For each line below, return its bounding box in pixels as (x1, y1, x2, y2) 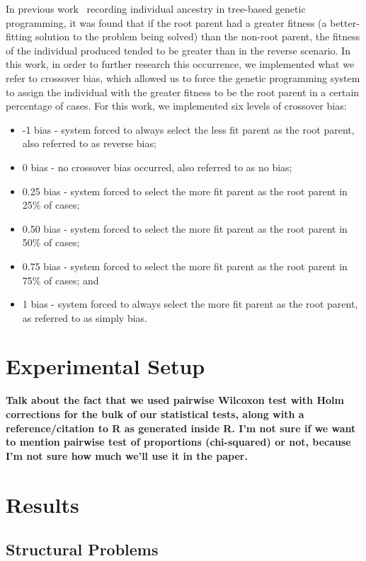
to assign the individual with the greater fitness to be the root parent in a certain (6, 84, 360, 99)
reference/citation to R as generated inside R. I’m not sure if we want (6, 420, 356, 435)
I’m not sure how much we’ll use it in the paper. (6, 448, 248, 463)
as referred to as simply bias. (22, 310, 147, 325)
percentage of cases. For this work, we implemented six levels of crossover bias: (6, 98, 347, 113)
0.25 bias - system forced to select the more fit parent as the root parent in (22, 183, 348, 198)
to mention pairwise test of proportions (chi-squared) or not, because (6, 434, 351, 449)
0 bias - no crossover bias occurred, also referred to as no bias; (22, 159, 292, 174)
